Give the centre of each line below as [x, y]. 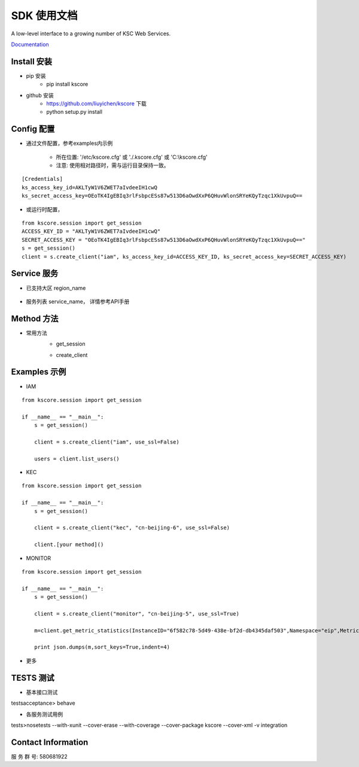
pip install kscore [67, 84]
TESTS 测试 [33, 677]
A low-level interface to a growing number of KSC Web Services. [91, 34]
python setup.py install [74, 112]
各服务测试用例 [44, 714]
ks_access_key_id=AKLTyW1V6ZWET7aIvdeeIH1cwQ [90, 187]
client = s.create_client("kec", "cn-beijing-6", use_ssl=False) [132, 528]
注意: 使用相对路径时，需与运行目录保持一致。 [112, 165]
